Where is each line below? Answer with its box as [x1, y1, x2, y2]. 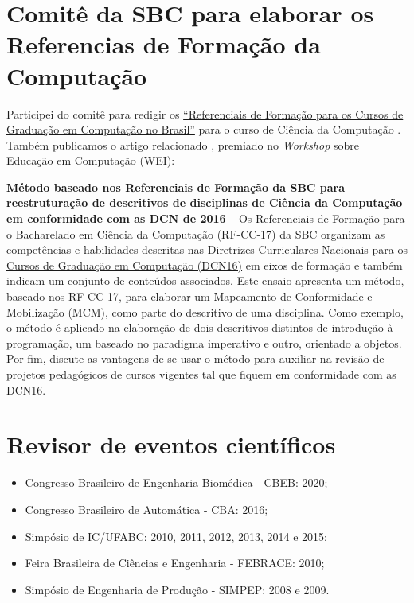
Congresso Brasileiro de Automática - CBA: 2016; [25, 500, 268, 517]
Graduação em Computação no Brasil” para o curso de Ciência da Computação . [6, 121, 401, 138]
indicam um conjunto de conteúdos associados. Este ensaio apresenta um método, [6, 272, 404, 289]
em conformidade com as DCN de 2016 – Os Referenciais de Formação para [6, 210, 405, 227]
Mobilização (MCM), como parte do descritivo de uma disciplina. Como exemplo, [6, 303, 404, 320]
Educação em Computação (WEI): [6, 152, 175, 169]
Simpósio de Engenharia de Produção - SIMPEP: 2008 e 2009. [25, 581, 330, 597]
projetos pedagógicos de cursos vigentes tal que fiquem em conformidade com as [6, 366, 396, 382]
